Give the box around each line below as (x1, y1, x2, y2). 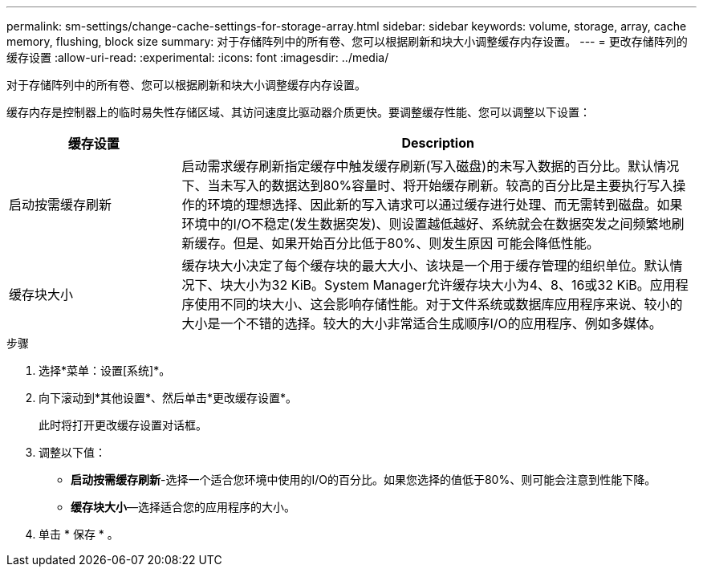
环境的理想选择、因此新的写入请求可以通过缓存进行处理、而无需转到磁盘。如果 (207, 197, 683, 213)
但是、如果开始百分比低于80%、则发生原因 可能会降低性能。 (233, 235, 599, 251)
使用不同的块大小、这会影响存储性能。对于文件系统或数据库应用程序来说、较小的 (194, 296, 683, 312)
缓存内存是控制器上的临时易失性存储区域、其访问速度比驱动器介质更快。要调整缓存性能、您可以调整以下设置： (6, 105, 591, 119)
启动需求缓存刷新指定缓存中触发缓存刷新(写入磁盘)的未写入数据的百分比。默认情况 (181, 158, 680, 174)
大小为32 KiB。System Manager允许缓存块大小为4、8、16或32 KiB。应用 (233, 277, 676, 293)
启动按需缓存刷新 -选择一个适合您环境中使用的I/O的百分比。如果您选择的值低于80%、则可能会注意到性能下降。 (71, 473, 656, 486)
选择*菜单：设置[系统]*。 (39, 364, 171, 377)
